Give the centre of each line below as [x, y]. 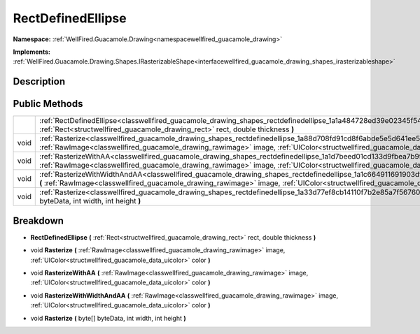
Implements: [32, 52]
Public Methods [48, 104]
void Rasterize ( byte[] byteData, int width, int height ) [108, 318]
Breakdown [38, 220]
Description [39, 81]
